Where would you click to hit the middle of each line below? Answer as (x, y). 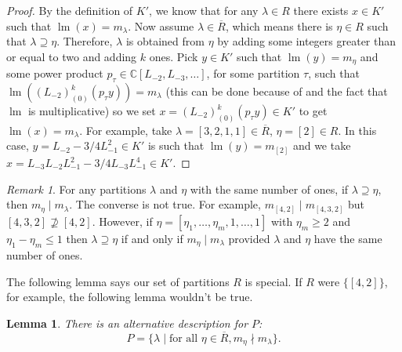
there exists (321, 10)
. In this (357, 130)
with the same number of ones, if (269, 189)
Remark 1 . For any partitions (76, 189)
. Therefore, (85, 41)
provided (249, 238)
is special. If (273, 281)
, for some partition (253, 73)
